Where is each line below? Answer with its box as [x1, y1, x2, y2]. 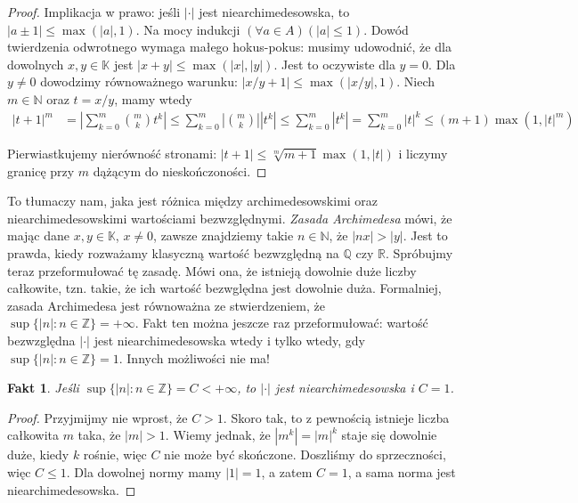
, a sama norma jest [347, 463, 456, 481]
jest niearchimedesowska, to [199, 3, 350, 20]
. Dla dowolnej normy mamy [66, 463, 222, 481]
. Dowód [363, 20, 409, 38]
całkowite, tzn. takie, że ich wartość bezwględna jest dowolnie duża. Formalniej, [7, 279, 442, 297]
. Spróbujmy [385, 244, 453, 263]
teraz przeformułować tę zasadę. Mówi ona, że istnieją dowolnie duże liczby [7, 261, 417, 280]
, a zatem [261, 463, 313, 481]
